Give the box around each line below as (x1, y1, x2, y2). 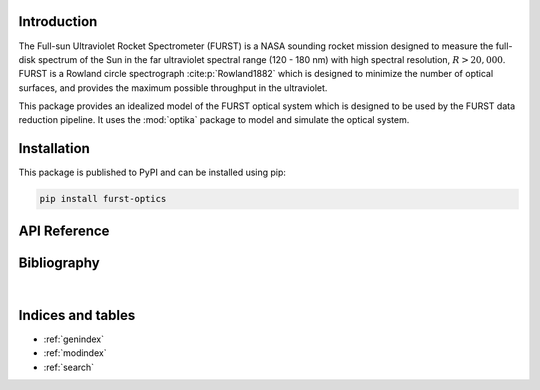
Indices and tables (18, 306, 136, 324)
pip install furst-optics (39, 193, 167, 205)
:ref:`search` (43, 361, 95, 373)
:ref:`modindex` (43, 347, 107, 359)
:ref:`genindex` (43, 333, 105, 345)
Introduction (18, 13, 98, 30)
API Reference (18, 222, 110, 239)
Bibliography (18, 254, 100, 271)
